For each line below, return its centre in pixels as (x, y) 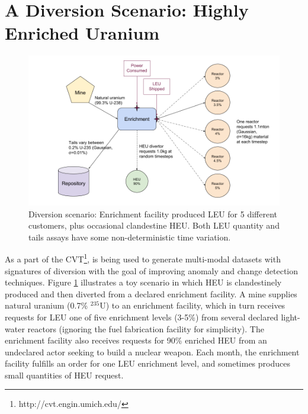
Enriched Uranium (82, 33)
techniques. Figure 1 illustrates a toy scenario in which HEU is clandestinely (143, 282)
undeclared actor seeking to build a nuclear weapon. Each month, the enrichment (152, 352)
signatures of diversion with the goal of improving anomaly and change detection (152, 270)
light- (291, 317)
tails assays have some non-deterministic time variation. (130, 237)
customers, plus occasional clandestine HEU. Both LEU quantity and (154, 225)
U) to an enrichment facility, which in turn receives (192, 305)
